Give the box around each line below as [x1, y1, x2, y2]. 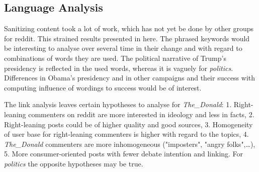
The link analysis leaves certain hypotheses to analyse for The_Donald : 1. [4, 99, 232, 110]
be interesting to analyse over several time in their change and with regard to [4, 43, 242, 53]
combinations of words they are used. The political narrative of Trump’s [4, 52, 226, 63]
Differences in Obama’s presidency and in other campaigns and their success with [4, 72, 255, 83]
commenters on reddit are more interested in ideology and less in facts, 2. [28, 109, 254, 119]
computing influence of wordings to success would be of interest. [4, 82, 202, 93]
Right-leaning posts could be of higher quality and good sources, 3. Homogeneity [4, 119, 253, 129]
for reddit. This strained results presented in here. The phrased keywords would [4, 33, 250, 43]
